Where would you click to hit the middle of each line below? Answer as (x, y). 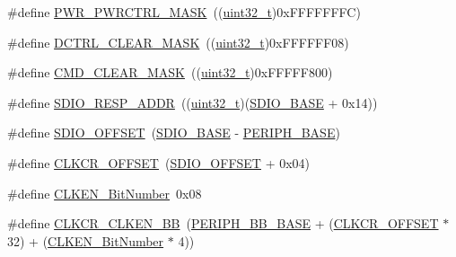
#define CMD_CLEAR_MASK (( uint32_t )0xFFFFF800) (170, 72)
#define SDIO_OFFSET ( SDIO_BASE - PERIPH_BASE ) (174, 133)
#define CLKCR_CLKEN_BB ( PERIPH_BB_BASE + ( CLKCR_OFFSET (223, 223)
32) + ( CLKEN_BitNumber (86, 240)
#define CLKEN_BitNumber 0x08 (105, 193)
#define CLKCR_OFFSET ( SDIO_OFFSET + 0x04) (159, 162)
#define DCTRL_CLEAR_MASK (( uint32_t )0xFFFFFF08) (178, 42)
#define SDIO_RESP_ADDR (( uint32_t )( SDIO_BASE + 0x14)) (193, 102)
